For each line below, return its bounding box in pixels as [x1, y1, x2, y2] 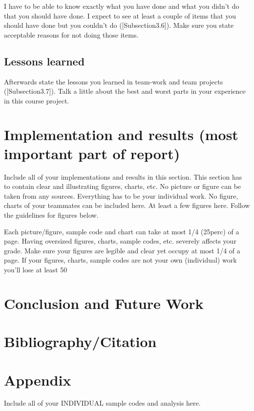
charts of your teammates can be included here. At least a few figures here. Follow [4, 200, 250, 210]
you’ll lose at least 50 [4, 265, 67, 275]
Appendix [4, 370, 71, 390]
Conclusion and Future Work [4, 293, 204, 313]
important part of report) [4, 143, 180, 163]
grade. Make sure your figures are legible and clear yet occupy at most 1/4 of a [4, 245, 240, 255]
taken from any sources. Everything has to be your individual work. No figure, [4, 190, 238, 201]
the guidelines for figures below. [4, 210, 99, 220]
